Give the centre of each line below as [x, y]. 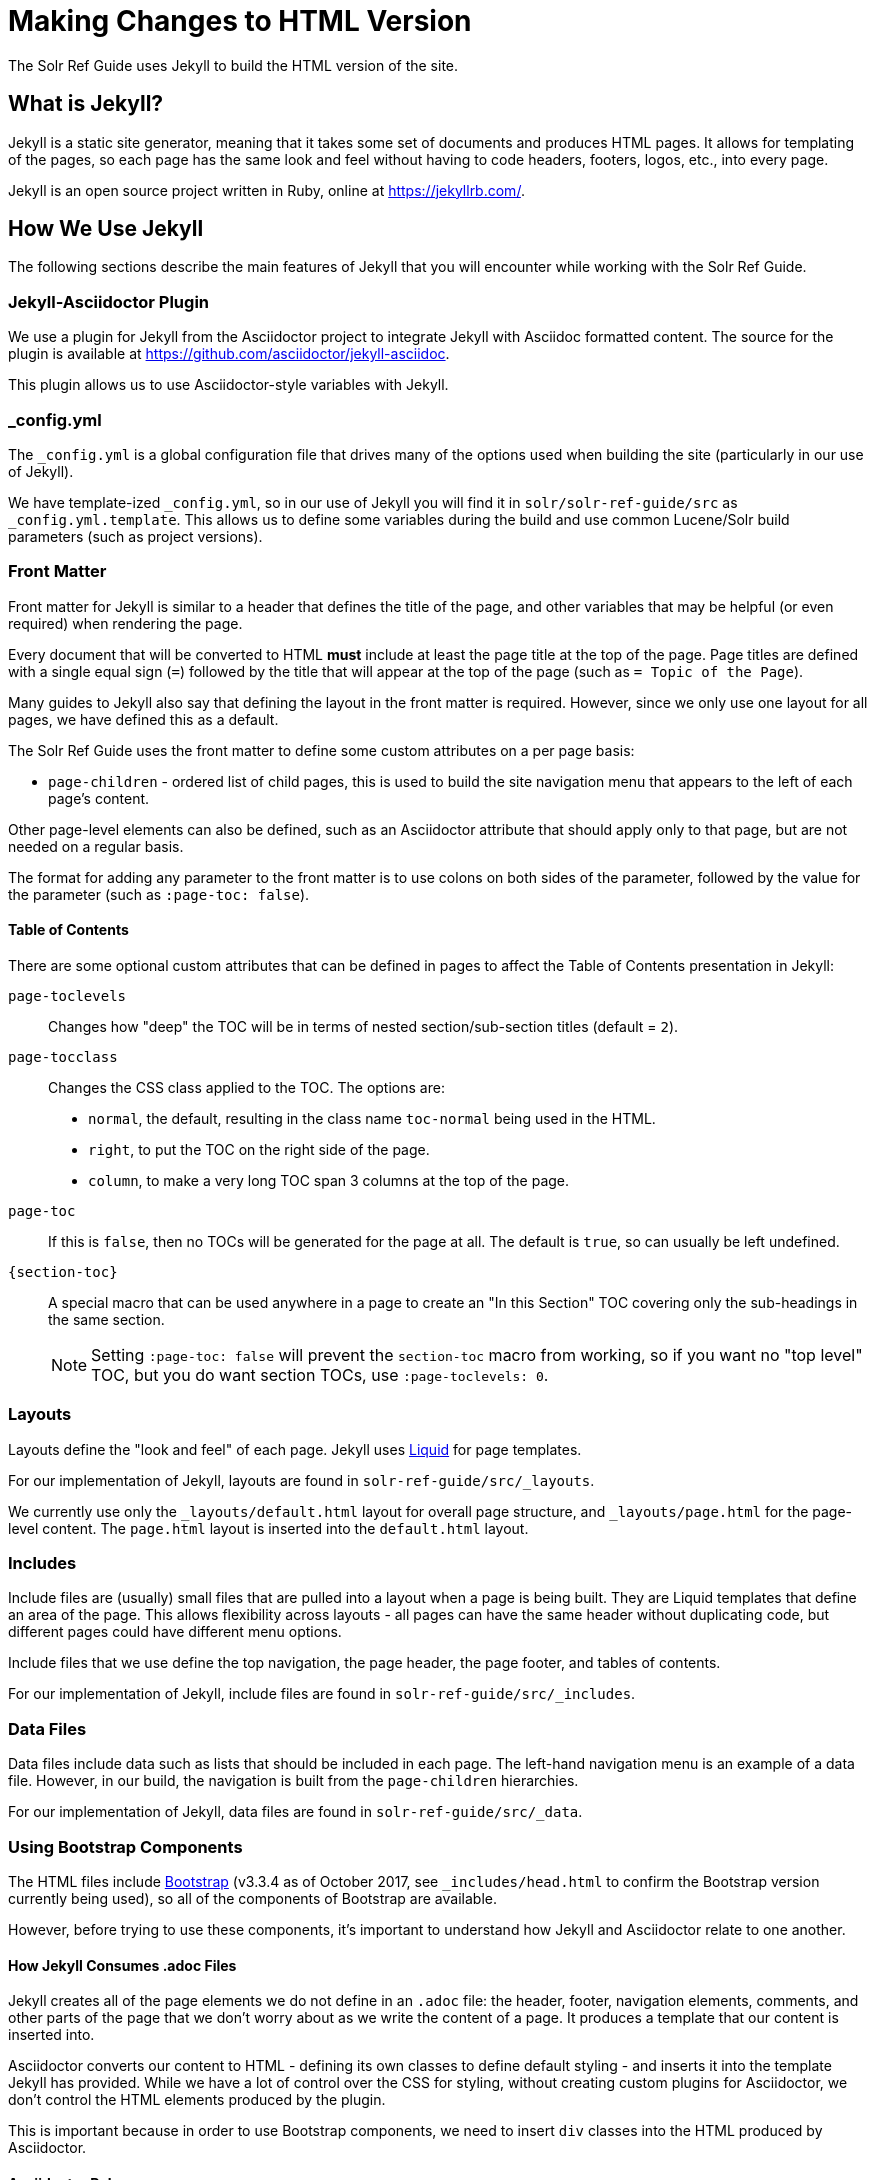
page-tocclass [63, 1056]
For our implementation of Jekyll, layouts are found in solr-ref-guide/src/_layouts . [301, 1480]
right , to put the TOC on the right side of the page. [259, 1149]
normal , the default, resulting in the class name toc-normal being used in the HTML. [372, 1118]
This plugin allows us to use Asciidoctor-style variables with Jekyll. [228, 385]
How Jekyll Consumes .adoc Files [122, 1965]
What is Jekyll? [86, 104]
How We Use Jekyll [106, 229]
